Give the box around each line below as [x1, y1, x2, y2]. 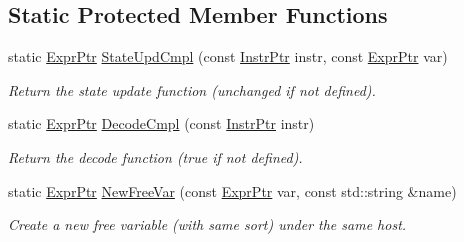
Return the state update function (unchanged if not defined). [8, 79, 376, 100]
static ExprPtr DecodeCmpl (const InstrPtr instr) [8, 113, 315, 134]
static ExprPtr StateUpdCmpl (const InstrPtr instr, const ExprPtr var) [8, 46, 448, 67]
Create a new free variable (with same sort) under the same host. [8, 214, 407, 235]
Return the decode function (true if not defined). [8, 146, 303, 167]
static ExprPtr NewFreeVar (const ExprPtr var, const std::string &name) [8, 180, 457, 201]
